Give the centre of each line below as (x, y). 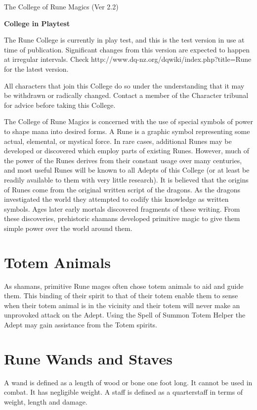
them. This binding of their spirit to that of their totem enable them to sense (121, 296)
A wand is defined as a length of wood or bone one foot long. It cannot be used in (128, 382)
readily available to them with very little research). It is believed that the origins (126, 179)
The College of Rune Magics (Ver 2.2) (61, 6)
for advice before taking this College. (60, 105)
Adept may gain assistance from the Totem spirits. (81, 324)
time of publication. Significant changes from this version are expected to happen (127, 49)
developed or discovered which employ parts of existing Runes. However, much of (127, 151)
